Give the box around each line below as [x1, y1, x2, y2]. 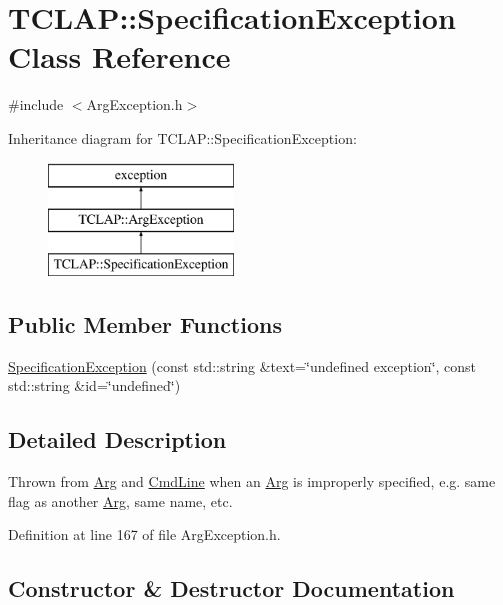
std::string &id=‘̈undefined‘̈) [8, 375, 181, 396]
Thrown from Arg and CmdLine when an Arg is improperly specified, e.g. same [8, 471, 496, 492]
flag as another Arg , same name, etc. [8, 490, 233, 511]
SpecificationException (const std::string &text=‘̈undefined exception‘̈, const [8, 355, 477, 376]
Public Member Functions [8, 308, 282, 339]
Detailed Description [8, 424, 227, 455]
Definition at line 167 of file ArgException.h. [8, 524, 281, 545]
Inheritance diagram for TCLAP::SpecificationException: [8, 127, 357, 148]
